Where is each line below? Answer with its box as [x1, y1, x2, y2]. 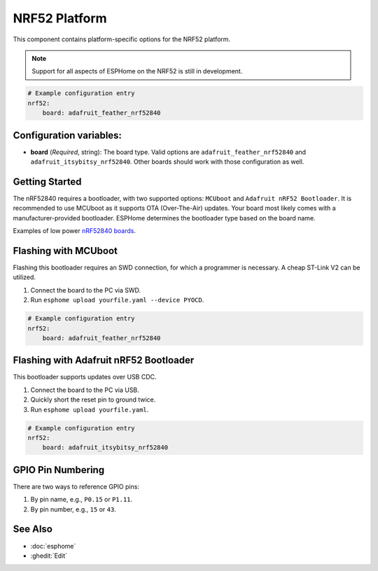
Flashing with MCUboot [13, 245, 118, 257]
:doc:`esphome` [30, 542, 76, 550]
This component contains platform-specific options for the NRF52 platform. [13, 35, 231, 43]
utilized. [13, 273, 36, 281]
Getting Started [13, 176, 82, 188]
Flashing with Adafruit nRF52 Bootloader [13, 354, 195, 367]
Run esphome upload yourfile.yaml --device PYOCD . [30, 296, 204, 304]
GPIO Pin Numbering [13, 464, 105, 476]
